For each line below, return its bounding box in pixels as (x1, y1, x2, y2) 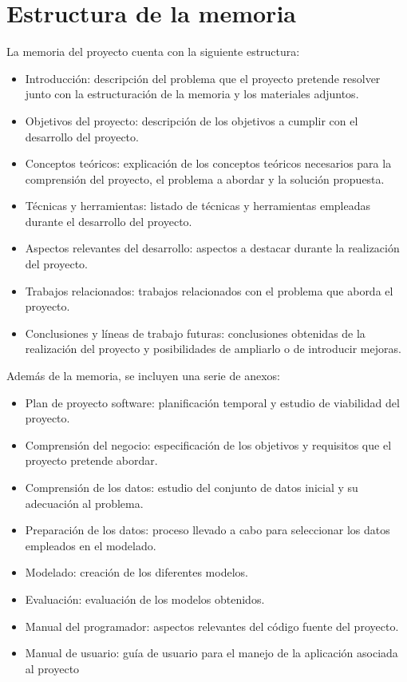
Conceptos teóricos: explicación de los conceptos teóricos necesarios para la (25, 155, 392, 172)
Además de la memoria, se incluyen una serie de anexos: (6, 367, 280, 384)
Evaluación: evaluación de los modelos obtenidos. (25, 590, 265, 607)
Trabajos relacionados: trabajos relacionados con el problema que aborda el (25, 282, 393, 299)
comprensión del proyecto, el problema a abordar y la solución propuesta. (25, 170, 385, 187)
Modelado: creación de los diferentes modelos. (25, 564, 248, 581)
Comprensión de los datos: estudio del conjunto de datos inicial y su (25, 479, 358, 495)
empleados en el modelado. (25, 537, 156, 553)
